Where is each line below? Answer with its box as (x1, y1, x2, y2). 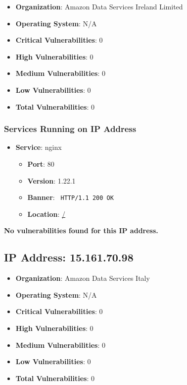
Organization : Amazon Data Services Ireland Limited (15, 1, 183, 11)
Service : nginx (15, 142, 62, 152)
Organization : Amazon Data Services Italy (15, 273, 150, 283)
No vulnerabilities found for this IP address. (4, 225, 158, 236)
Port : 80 (27, 158, 54, 169)
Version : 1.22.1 (27, 175, 76, 186)
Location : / (27, 208, 66, 219)
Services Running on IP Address (4, 123, 137, 135)
